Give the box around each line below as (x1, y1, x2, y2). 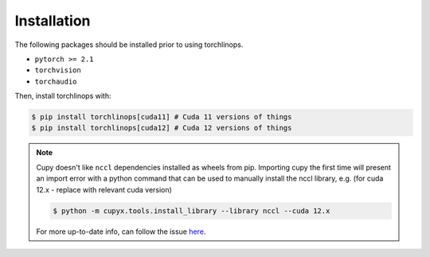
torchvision (34, 66, 81, 75)
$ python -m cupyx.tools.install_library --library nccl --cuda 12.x (53, 206, 330, 215)
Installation (14, 12, 91, 29)
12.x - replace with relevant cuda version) (36, 185, 173, 194)
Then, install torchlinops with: (14, 92, 111, 101)
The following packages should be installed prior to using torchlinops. (14, 40, 244, 49)
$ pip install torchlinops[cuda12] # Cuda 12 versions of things (31, 123, 292, 133)
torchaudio (34, 76, 77, 86)
